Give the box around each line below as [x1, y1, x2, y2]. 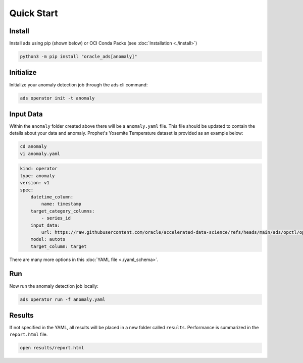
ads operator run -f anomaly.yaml [20, 296, 106, 302]
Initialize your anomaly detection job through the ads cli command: [9, 81, 148, 88]
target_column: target [30, 243, 87, 249]
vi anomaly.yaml [20, 150, 61, 157]
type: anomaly [20, 173, 55, 179]
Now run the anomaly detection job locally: [9, 283, 98, 289]
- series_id [41, 215, 71, 221]
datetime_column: [30, 194, 74, 199]
